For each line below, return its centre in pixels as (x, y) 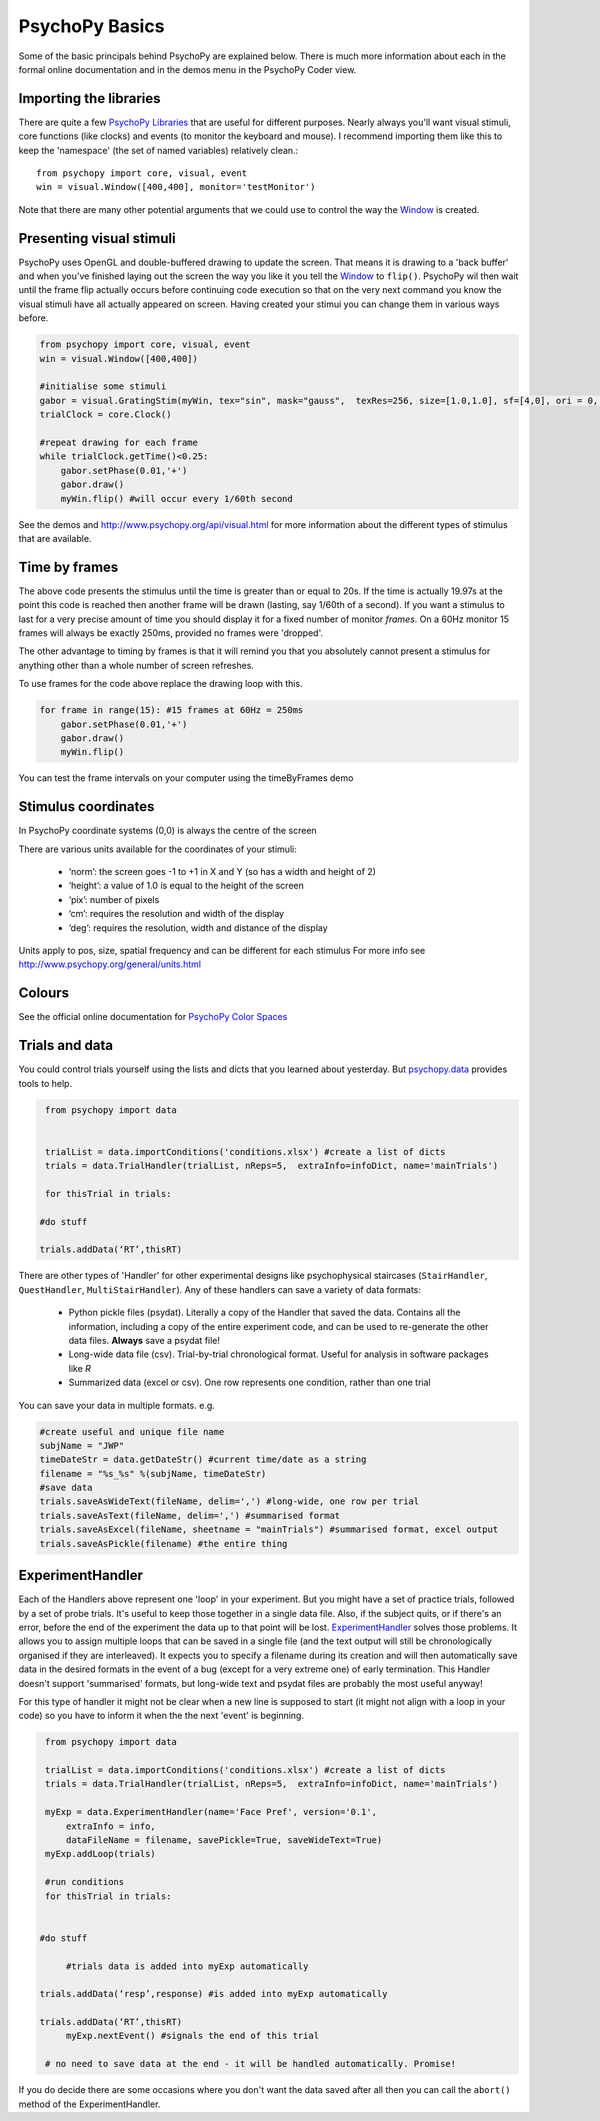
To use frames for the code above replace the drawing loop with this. (161, 684)
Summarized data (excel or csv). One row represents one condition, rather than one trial (249, 1382)
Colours (44, 993)
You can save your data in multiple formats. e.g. (116, 1405)
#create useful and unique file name (132, 1431)
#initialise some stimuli (103, 386)
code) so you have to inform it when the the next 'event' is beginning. (161, 1716)
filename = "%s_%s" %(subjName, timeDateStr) (153, 1473)
